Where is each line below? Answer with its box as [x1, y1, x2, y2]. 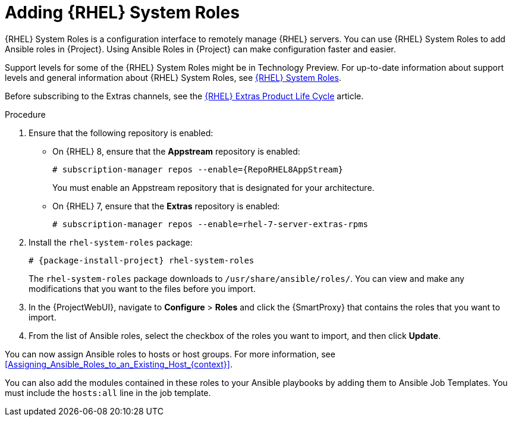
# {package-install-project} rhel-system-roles [29, 255, 255, 265]
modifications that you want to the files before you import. [29, 283, 256, 294]
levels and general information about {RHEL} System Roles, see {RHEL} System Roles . [5, 72, 341, 83]
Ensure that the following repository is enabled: [29, 127, 213, 138]
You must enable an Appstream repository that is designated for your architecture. [52, 182, 375, 193]
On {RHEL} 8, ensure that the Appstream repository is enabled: [52, 146, 300, 156]
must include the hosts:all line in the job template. [5, 387, 211, 398]
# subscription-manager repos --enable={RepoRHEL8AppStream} [52, 164, 343, 174]
